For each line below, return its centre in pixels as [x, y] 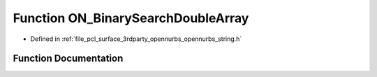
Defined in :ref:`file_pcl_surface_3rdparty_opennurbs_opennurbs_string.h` [136, 39]
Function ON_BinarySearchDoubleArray [131, 18]
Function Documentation [68, 59]
